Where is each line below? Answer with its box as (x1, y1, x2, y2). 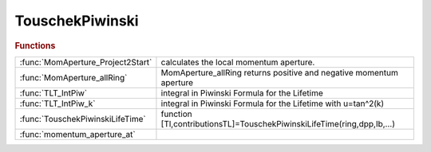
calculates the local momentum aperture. (160, 57, 315, 68)
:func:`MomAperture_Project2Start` (19, 57, 152, 68)
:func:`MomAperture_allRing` (19, 72, 128, 83)
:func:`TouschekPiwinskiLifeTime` (19, 113, 147, 124)
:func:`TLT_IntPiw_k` (19, 98, 96, 109)
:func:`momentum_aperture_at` (19, 128, 136, 139)
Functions (14, 40, 56, 51)
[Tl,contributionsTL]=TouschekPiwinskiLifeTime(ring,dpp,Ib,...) (160, 118, 395, 129)
